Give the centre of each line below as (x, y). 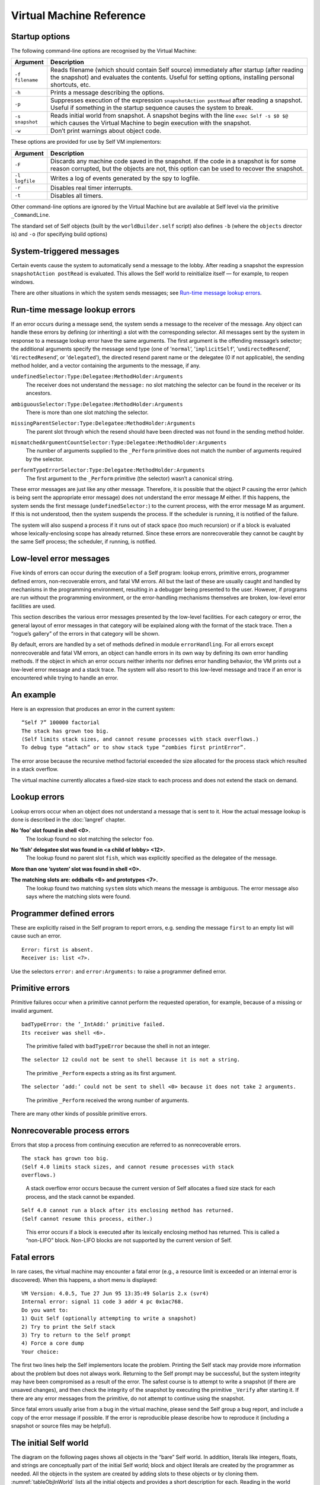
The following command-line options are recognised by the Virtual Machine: (104, 51)
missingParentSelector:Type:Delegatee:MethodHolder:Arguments (103, 424)
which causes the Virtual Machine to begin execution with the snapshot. (151, 123)
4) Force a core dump (53, 1343)
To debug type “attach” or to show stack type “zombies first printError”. (134, 748)
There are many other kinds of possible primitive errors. (79, 1113)
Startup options (41, 37)
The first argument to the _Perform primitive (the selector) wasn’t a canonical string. (130, 478)
